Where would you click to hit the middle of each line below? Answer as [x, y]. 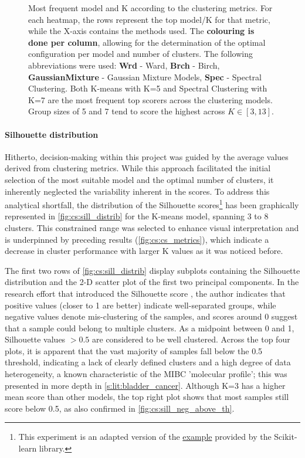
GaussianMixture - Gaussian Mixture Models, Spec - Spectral [145, 77]
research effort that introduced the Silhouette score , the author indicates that [145, 293]
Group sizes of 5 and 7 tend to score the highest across [127, 111]
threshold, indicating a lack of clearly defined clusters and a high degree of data [148, 362]
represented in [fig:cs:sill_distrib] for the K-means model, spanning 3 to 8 [137, 216]
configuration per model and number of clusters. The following [141, 54]
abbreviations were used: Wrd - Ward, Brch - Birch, [124, 65]
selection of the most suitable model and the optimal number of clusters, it [139, 179]
